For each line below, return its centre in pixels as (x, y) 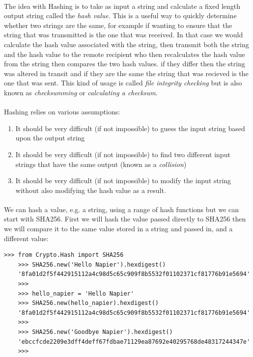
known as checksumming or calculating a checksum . (81, 92)
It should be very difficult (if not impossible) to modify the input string (123, 180)
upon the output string (50, 138)
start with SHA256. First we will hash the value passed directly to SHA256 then (125, 219)
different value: (26, 238)
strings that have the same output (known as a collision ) (101, 164)
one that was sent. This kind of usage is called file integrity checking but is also (123, 83)
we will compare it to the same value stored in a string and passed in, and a (118, 229)
